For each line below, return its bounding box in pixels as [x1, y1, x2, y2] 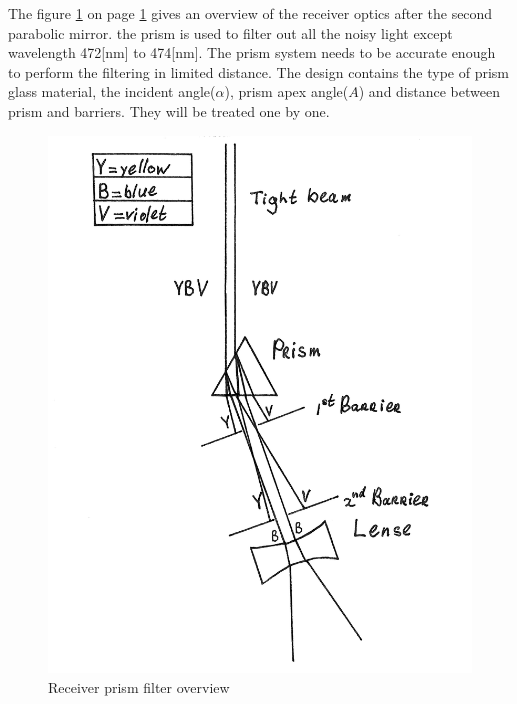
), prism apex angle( [224, 81, 349, 102]
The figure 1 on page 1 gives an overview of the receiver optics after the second [8, 3, 493, 23]
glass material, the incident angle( [8, 81, 216, 102]
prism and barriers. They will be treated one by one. [8, 100, 330, 121]
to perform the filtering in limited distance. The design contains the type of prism [8, 61, 509, 82]
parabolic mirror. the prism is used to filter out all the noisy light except [8, 22, 453, 43]
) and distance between [358, 81, 500, 102]
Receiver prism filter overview [48, 676, 230, 697]
